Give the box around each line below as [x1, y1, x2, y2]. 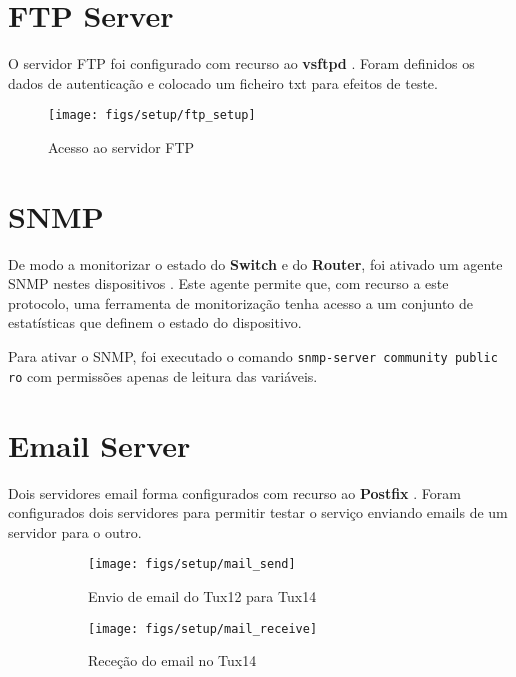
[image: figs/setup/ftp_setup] [48, 108, 256, 123]
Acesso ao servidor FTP [48, 136, 195, 157]
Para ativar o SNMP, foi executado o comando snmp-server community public [8, 346, 498, 367]
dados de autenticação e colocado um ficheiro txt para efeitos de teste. [8, 72, 438, 93]
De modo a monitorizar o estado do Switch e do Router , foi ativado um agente [8, 253, 503, 274]
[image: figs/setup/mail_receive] [88, 621, 318, 636]
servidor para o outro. [8, 521, 142, 542]
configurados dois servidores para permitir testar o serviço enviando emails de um [8, 502, 508, 523]
